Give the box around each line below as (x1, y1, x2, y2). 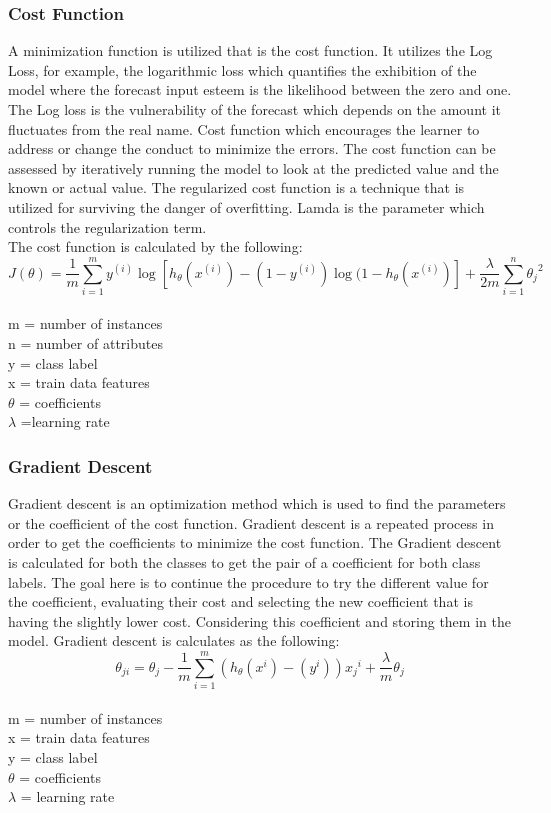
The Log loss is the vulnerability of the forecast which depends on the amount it (8, 99, 501, 119)
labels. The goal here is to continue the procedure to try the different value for (8, 571, 489, 592)
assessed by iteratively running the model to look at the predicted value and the (8, 157, 499, 178)
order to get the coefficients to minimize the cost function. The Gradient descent (8, 532, 502, 553)
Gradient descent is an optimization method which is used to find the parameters (8, 493, 506, 514)
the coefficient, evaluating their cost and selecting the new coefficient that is (8, 591, 473, 612)
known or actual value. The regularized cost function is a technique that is (8, 177, 465, 198)
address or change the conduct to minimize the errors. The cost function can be (8, 138, 496, 159)
